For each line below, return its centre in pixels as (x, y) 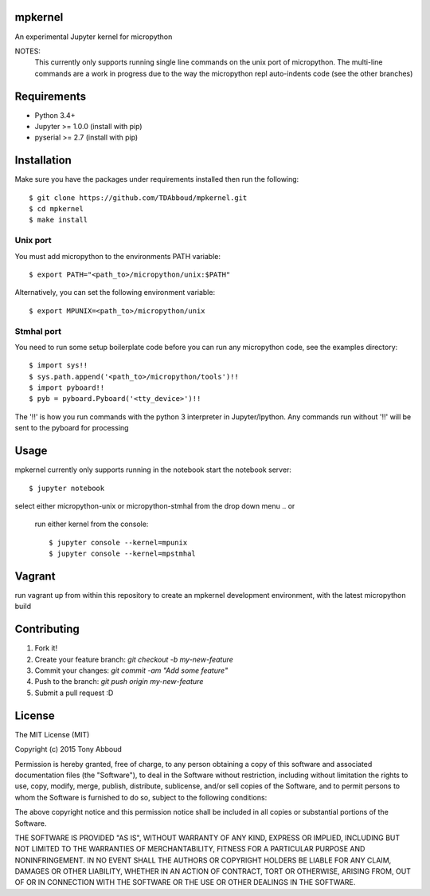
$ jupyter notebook (67, 488)
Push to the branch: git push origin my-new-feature (119, 682)
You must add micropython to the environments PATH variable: (117, 256)
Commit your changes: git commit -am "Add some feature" (131, 670)
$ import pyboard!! (67, 388)
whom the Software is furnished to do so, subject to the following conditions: (141, 797)
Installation (43, 161)
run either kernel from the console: (92, 524)
